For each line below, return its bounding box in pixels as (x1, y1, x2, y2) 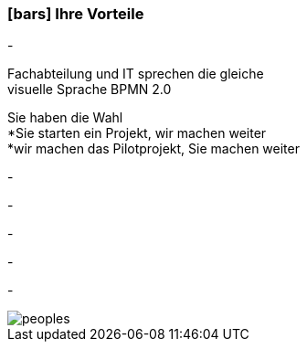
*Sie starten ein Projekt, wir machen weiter (7, 125, 267, 142)
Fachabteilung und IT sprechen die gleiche (7, 66, 264, 82)
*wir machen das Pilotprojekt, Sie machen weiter (7, 141, 300, 157)
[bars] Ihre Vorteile (7, 5, 144, 23)
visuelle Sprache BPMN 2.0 (7, 81, 172, 98)
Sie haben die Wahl (7, 110, 123, 126)
